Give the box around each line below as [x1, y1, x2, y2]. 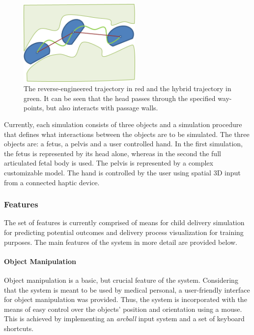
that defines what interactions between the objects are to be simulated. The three [4, 129, 250, 139]
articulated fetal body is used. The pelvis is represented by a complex [4, 158, 213, 168]
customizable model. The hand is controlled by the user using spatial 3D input [4, 167, 241, 177]
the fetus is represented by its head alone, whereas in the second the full [4, 148, 221, 158]
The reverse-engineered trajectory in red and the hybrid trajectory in [24, 83, 231, 94]
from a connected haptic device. [4, 177, 100, 187]
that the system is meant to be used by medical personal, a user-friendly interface [4, 284, 250, 295]
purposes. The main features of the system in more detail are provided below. [4, 236, 238, 247]
